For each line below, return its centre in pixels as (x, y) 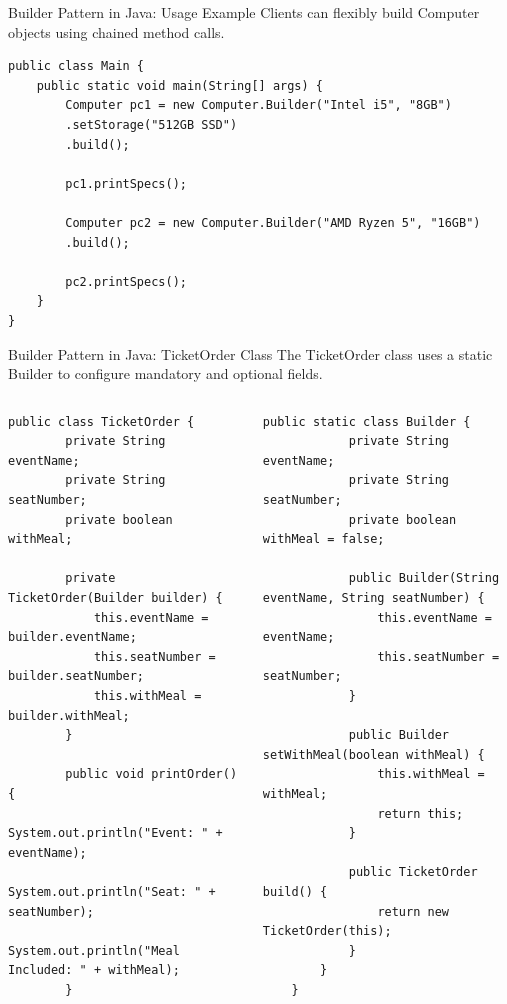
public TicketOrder (413, 872)
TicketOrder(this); (327, 931)
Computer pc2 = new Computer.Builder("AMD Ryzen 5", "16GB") (273, 222)
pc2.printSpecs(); (126, 281)
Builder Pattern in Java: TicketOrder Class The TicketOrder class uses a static (250, 353)
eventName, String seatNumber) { (373, 598)
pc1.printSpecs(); (126, 183)
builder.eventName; (72, 637)
